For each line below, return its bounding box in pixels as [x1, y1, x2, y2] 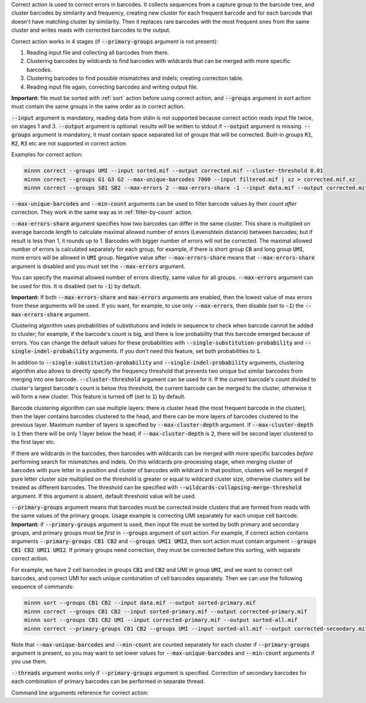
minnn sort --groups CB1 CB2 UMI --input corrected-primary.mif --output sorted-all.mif [24, 617, 298, 624]
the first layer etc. [11, 439, 56, 446]
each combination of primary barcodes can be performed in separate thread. [11, 678, 205, 685]
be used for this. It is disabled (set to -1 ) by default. [11, 282, 142, 290]
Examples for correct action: [11, 151, 83, 158]
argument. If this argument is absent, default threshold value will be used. [11, 492, 196, 500]
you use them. [11, 658, 48, 665]
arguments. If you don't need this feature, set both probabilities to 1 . [90, 348, 262, 355]
